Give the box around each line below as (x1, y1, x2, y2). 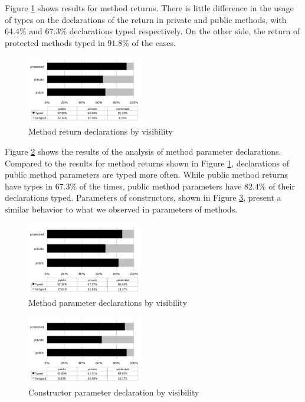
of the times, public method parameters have (79, 179, 242, 192)
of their (268, 179, 295, 192)
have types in (5, 179, 53, 192)
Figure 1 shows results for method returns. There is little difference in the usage (5, 2, 294, 14)
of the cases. (132, 36, 176, 48)
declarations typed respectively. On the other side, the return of (69, 25, 300, 37)
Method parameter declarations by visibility (28, 296, 188, 309)
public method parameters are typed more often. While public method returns (5, 168, 288, 181)
